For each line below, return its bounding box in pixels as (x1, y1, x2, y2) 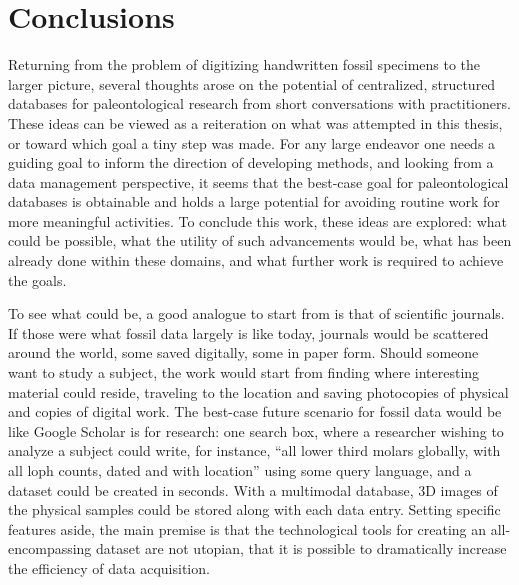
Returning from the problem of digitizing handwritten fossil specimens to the (8, 54, 481, 75)
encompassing (8, 538, 92, 559)
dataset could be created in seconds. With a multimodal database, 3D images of (8, 479, 498, 500)
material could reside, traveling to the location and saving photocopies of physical (8, 381, 509, 402)
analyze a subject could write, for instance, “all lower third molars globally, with (8, 440, 501, 461)
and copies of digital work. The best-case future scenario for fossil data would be (8, 401, 502, 422)
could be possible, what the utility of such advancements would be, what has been (8, 230, 512, 251)
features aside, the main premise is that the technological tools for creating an (8, 518, 487, 539)
